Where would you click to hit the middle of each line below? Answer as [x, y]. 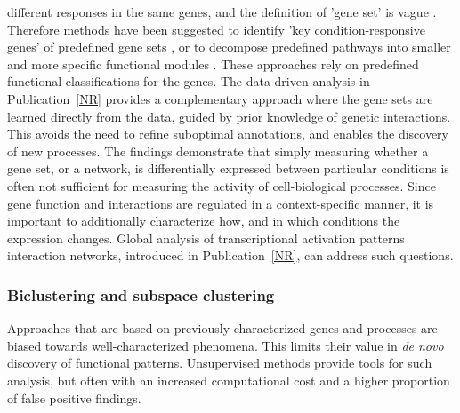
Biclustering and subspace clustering [141, 294]
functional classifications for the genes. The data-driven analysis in [189, 81]
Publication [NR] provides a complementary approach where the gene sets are [220, 98]
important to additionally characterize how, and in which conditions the [204, 221]
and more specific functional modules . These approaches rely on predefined [213, 64]
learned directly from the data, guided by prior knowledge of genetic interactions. [229, 116]
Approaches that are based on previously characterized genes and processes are [222, 328]
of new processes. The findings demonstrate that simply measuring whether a [218, 151]
